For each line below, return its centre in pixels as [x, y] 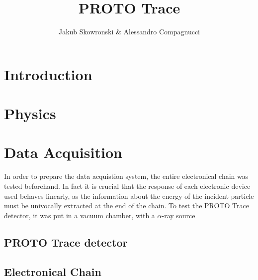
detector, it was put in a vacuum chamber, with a [80, 215]
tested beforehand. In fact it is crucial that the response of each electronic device [127, 186]
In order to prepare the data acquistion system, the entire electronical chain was [126, 176]
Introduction [48, 74]
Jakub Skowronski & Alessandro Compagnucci [129, 32]
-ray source [178, 215]
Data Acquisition [63, 152]
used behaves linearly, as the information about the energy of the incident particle [129, 196]
